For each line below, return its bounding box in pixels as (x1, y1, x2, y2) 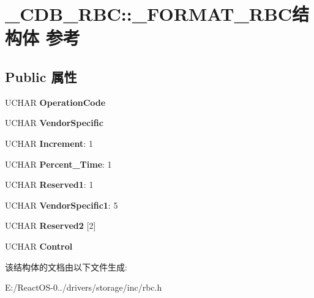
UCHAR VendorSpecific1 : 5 (5, 198, 118, 211)
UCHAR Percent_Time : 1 (5, 157, 112, 170)
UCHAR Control (5, 239, 73, 252)
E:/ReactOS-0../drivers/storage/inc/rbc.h (5, 281, 162, 294)
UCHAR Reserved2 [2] (5, 219, 96, 232)
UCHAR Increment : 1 (5, 136, 93, 149)
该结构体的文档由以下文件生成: (5, 260, 127, 273)
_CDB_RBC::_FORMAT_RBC (5, 1, 293, 26)
